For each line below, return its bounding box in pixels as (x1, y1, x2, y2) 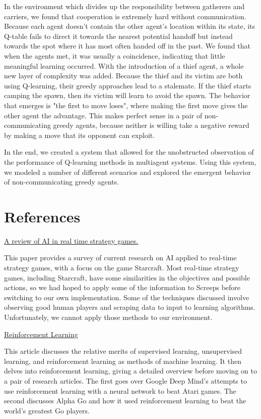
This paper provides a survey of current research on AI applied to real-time (4, 252, 237, 263)
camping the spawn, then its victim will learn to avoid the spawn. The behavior (4, 90, 250, 101)
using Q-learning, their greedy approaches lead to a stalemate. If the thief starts (4, 80, 251, 90)
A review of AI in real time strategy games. (4, 235, 139, 246)
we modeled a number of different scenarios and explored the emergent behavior (4, 166, 251, 177)
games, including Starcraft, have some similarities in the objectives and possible (4, 272, 250, 283)
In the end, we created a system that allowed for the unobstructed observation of (4, 147, 254, 157)
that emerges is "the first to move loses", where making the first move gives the (4, 100, 248, 110)
